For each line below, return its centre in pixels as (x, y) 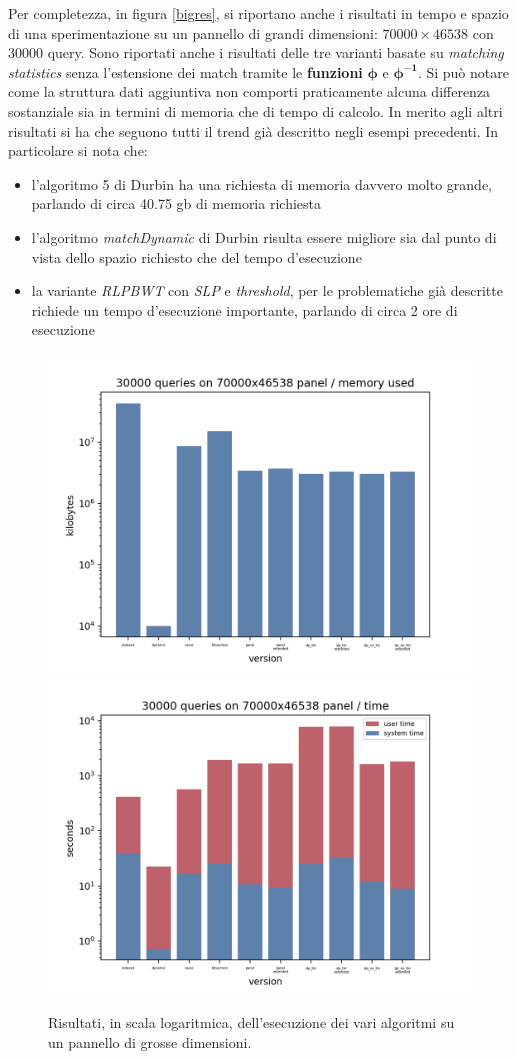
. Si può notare (463, 71)
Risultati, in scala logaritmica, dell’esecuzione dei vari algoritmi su (251, 1022)
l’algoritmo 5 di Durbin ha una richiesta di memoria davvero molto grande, (262, 183)
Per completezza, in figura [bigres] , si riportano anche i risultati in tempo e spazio (258, 13)
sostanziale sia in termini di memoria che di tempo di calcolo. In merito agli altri (255, 110)
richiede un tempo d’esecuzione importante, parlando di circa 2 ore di (244, 309)
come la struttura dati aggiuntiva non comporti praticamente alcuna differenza (249, 91)
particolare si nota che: (78, 150)
